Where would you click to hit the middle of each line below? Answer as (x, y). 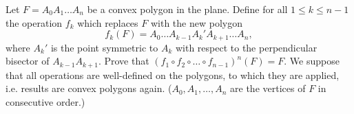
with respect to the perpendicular (246, 47)
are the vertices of (268, 88)
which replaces (108, 22)
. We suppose (312, 61)
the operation (34, 22)
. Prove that (124, 61)
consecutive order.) (45, 101)
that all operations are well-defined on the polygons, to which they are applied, (173, 75)
